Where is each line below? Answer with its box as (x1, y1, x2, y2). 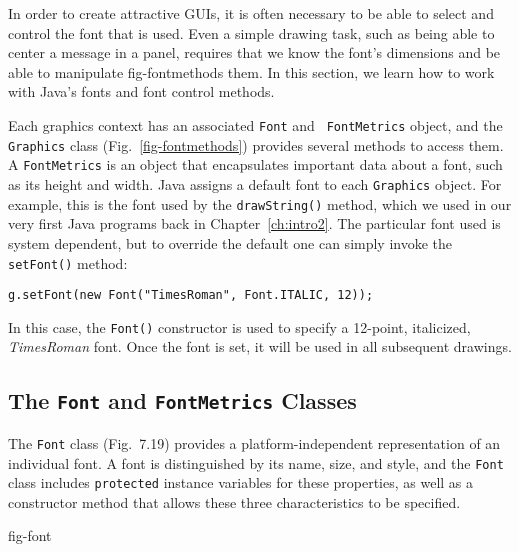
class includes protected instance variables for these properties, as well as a (8, 472, 474, 493)
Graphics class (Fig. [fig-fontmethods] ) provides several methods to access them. (8, 134, 504, 155)
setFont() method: (8, 252, 128, 273)
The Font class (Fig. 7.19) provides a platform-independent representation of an (8, 432, 501, 453)
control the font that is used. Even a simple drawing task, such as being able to (8, 22, 495, 43)
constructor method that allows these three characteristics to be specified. (8, 491, 461, 512)
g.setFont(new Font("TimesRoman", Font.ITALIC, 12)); (8, 288, 374, 303)
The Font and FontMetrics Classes (8, 385, 357, 416)
